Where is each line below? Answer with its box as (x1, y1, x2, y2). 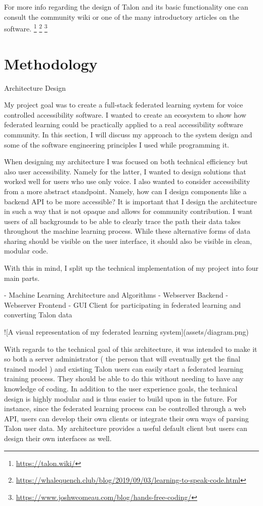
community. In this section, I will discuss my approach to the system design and (4, 129, 252, 139)
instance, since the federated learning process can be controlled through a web (4, 403, 246, 414)
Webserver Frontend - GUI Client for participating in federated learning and (4, 299, 241, 310)
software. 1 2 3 (4, 22, 48, 33)
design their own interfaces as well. (4, 432, 112, 443)
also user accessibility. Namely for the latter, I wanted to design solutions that (4, 166, 246, 176)
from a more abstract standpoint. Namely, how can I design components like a (4, 186, 247, 196)
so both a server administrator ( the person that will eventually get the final (4, 353, 241, 364)
